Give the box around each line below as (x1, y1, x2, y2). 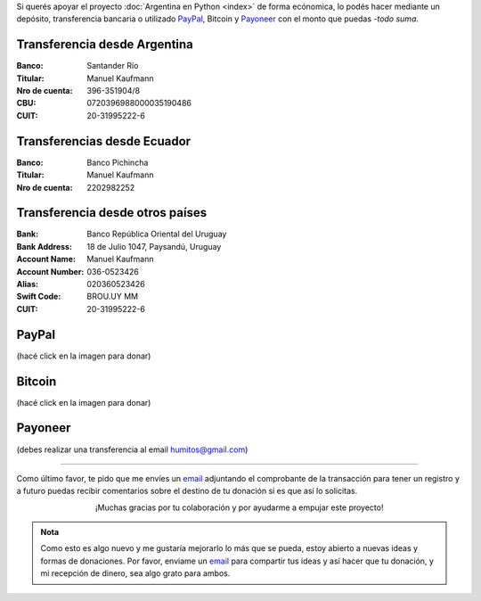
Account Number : (16, 266, 85, 276)
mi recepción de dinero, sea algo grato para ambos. (40, 568, 231, 579)
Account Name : (16, 254, 76, 265)
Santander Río (86, 61, 139, 71)
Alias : (16, 279, 39, 290)
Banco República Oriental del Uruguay (86, 228, 227, 240)
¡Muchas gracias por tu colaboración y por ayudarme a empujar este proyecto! (94, 502, 384, 513)
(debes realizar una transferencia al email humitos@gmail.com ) (16, 444, 249, 455)
